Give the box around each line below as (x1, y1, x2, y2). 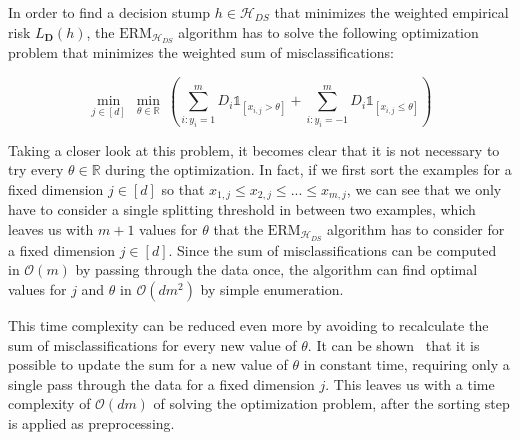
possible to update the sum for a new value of (8, 354, 288, 375)
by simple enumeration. (200, 278, 344, 299)
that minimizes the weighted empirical (274, 2, 509, 22)
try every (8, 159, 64, 180)
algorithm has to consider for (327, 218, 505, 239)
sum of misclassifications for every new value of (8, 334, 297, 355)
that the (213, 218, 264, 239)
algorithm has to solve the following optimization (178, 21, 479, 42)
